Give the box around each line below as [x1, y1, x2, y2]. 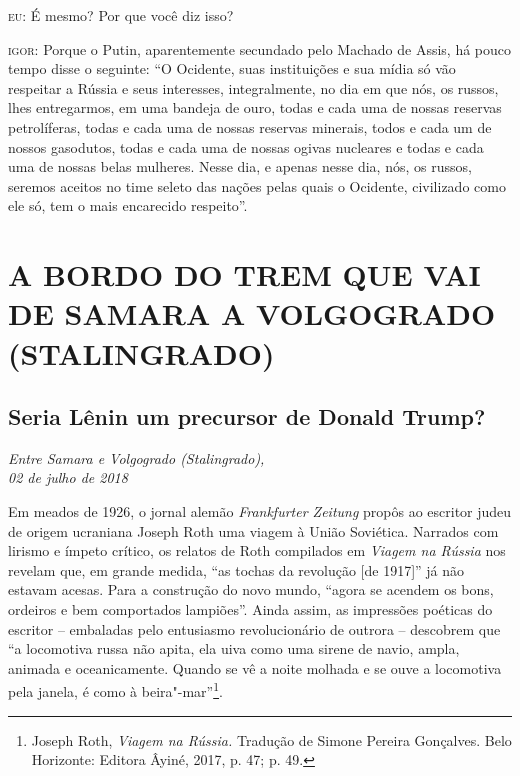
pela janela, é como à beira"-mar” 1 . [8, 678, 223, 702]
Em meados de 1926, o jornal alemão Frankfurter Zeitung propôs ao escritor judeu [8, 501, 512, 522]
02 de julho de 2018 [8, 467, 128, 488]
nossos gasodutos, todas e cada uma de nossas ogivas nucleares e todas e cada [8, 136, 484, 157]
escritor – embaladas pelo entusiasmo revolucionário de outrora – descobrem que [8, 618, 501, 639]
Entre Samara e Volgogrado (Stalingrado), [8, 447, 265, 468]
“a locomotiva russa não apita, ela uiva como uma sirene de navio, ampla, [8, 638, 460, 659]
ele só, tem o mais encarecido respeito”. [8, 195, 248, 216]
